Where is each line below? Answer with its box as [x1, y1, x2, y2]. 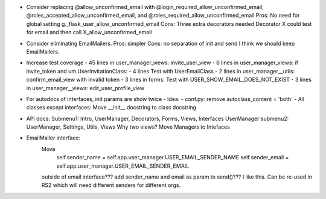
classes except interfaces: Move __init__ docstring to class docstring [26, 104, 196, 111]
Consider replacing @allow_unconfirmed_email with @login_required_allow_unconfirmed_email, [26, 4, 264, 10]
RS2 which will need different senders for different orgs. [41, 182, 181, 189]
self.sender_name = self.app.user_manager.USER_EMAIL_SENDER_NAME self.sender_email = [56, 154, 289, 161]
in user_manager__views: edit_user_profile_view [26, 84, 145, 91]
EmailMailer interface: [26, 134, 81, 141]
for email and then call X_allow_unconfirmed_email [26, 29, 152, 36]
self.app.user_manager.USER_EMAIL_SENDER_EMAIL [56, 162, 190, 170]
